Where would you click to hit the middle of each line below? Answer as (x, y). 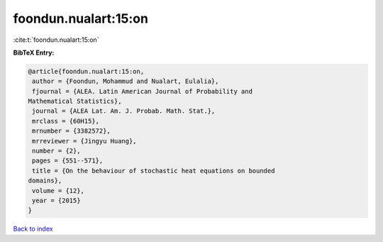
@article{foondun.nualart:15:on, (86, 71)
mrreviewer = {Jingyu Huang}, (85, 141)
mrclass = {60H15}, (66, 121)
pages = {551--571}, (68, 161)
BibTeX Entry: (34, 53)
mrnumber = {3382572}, (72, 131)
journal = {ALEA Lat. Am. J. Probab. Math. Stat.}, (124, 111)
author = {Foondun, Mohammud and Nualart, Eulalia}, (126, 81)
